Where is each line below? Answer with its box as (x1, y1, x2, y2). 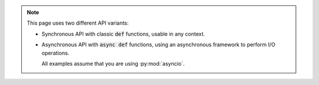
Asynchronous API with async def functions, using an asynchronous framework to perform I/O (41, 41, 276, 48)
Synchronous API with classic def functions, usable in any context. (41, 30, 205, 38)
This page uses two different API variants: (27, 19, 129, 26)
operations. (41, 49, 70, 56)
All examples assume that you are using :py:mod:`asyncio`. (41, 60, 185, 67)
